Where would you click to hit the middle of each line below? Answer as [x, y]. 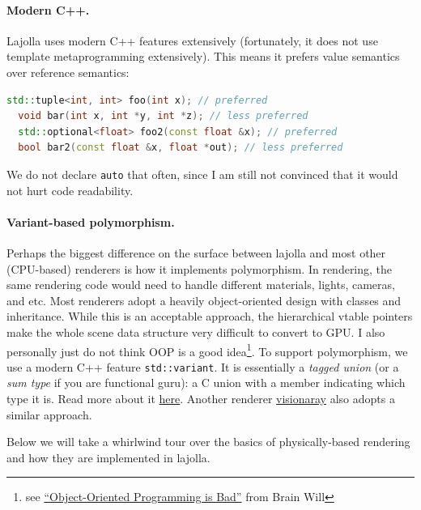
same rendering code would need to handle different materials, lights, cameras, [201, 285]
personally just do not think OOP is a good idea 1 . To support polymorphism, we [207, 350]
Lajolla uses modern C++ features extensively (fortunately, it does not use [192, 40]
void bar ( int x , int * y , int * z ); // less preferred [163, 116]
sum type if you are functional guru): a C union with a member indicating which [206, 382]
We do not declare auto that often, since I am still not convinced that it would [202, 174]
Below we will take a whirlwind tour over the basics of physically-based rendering [208, 442]
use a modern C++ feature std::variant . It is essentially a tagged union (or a [203, 366]
